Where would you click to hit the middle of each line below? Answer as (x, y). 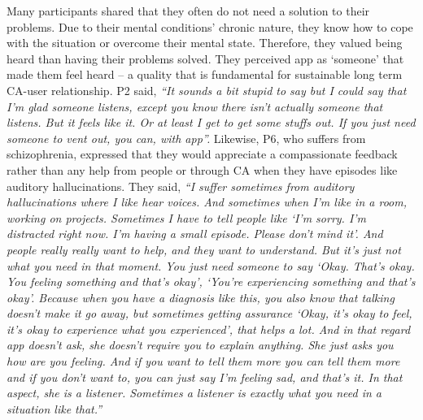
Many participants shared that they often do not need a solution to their (188, 11)
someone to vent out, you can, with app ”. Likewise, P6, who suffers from (186, 138)
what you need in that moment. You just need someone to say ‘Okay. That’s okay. (211, 265)
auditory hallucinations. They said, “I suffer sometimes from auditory (181, 186)
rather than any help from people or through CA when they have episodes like (202, 169)
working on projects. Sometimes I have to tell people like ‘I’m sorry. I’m (187, 217)
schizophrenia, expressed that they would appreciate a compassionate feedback (202, 154)
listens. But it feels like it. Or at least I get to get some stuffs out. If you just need (211, 122)
